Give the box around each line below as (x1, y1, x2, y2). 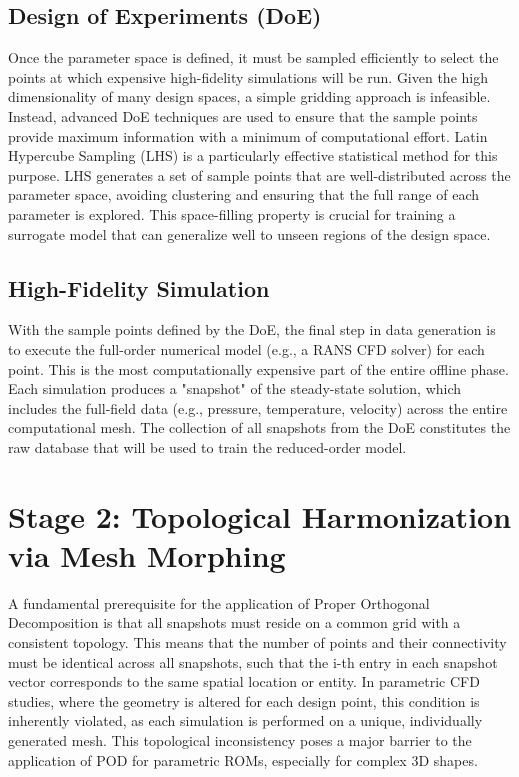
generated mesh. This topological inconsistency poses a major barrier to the (8, 729, 472, 750)
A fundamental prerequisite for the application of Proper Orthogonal (8, 592, 430, 613)
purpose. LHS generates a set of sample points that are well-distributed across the (8, 164, 511, 185)
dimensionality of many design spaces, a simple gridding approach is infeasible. (8, 86, 491, 107)
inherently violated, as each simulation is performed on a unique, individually (8, 710, 483, 731)
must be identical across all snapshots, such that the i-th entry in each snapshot (8, 651, 498, 672)
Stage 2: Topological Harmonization (8, 495, 512, 536)
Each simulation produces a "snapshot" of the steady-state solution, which (8, 378, 462, 399)
